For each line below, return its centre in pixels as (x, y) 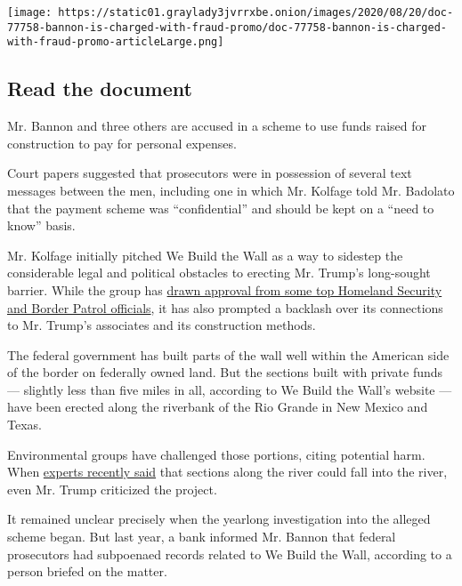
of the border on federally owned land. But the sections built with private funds (225, 372)
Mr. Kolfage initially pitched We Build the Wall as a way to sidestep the (205, 255)
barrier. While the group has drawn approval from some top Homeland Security (225, 289)
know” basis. (41, 225)
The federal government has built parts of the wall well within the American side (228, 354)
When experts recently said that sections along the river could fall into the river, (227, 472)
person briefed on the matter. (87, 571)
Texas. (24, 425)
